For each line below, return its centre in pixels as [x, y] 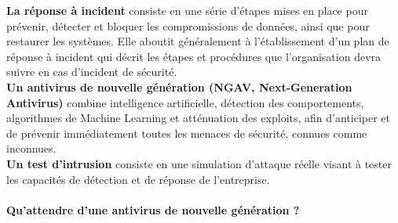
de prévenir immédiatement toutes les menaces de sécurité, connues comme [187, 133]
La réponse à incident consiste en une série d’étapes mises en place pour [187, 10]
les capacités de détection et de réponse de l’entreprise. [138, 179]
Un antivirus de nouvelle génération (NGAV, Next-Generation [179, 86]
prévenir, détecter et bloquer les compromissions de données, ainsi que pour [188, 25]
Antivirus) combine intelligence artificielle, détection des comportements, [185, 102]
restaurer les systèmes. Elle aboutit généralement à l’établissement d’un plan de [198, 41]
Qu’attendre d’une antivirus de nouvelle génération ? [153, 209]
